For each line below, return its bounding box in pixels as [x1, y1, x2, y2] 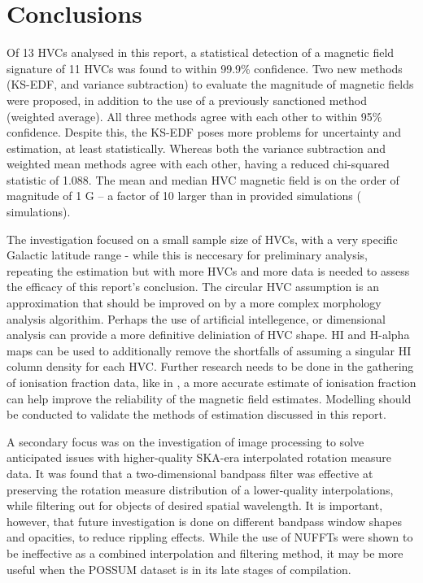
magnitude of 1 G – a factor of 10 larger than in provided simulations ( [7, 187, 361, 204]
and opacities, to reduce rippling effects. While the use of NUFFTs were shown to [7, 529, 413, 546]
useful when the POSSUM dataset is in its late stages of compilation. [7, 560, 351, 577]
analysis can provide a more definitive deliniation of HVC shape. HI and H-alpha [7, 326, 410, 343]
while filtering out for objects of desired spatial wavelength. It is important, [7, 497, 383, 514]
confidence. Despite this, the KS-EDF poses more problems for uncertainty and [7, 124, 402, 141]
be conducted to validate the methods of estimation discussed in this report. [7, 406, 386, 423]
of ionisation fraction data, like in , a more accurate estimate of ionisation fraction [7, 374, 416, 390]
